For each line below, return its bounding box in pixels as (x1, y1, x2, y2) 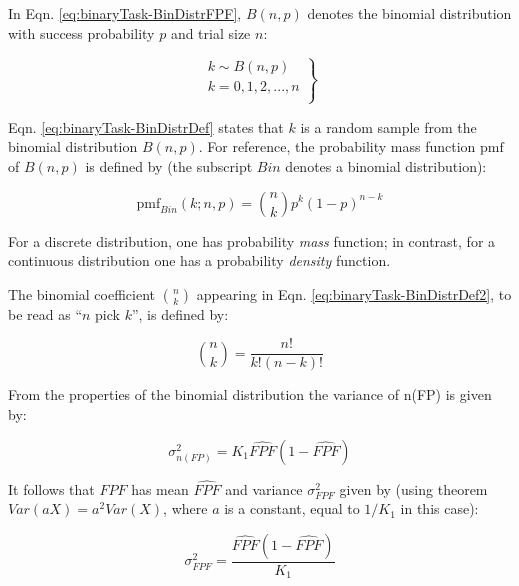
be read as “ (8, 303, 82, 324)
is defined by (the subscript (85, 155, 253, 176)
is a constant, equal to (224, 498, 360, 519)
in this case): (400, 498, 479, 519)
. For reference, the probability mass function (198, 136, 476, 157)
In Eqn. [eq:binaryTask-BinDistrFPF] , (8, 3, 242, 23)
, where (163, 498, 208, 519)
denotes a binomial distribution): (285, 155, 487, 176)
